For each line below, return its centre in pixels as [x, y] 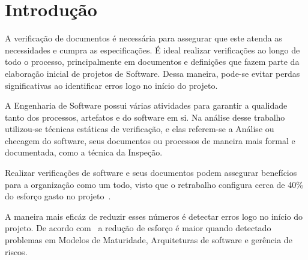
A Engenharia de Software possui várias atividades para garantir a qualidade [146, 105]
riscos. [16, 251]
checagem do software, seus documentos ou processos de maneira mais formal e [150, 140]
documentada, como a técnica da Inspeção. [84, 152]
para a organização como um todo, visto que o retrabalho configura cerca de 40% [154, 184]
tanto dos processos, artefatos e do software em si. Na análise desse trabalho [145, 117]
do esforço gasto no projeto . [58, 196]
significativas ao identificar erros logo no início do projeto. [111, 85]
